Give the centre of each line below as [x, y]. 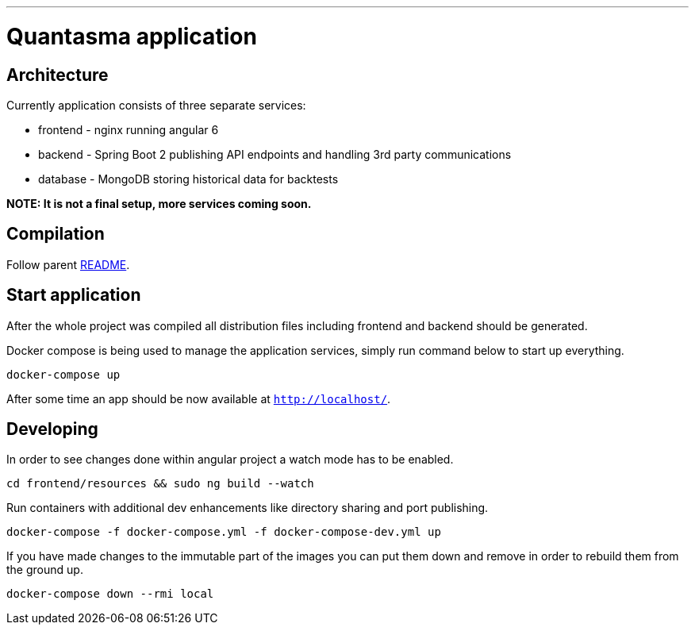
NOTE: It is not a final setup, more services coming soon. [159, 203]
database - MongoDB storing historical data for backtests [188, 179]
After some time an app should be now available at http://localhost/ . [199, 398]
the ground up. [45, 570]
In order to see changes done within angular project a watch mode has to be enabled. [230, 460]
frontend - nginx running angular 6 [129, 129]
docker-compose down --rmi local [110, 594]
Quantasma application [132, 36]
